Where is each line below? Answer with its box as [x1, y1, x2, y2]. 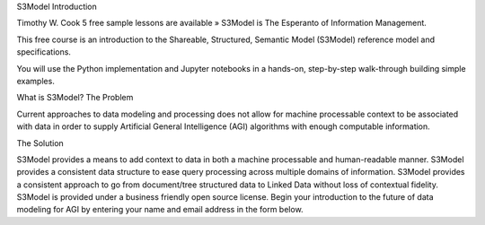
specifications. [16, 47, 72, 57]
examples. [16, 75, 56, 86]
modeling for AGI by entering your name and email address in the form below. [16, 204, 304, 215]
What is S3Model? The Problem [16, 92, 134, 103]
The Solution [16, 137, 65, 148]
